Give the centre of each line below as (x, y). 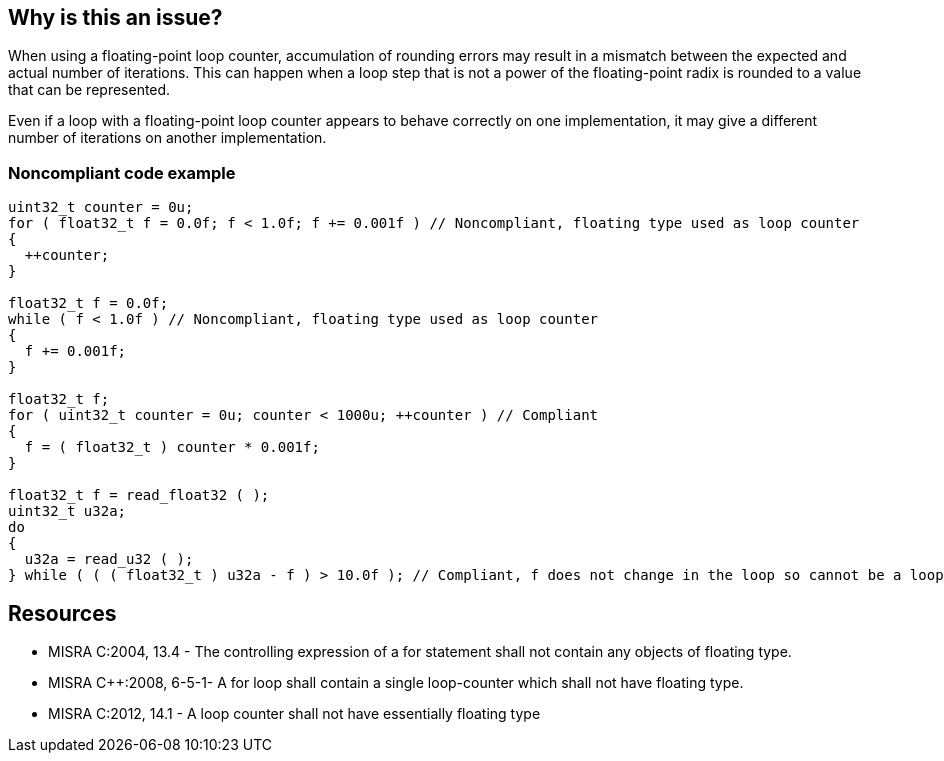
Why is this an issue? (115, 17)
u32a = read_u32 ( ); (109, 559)
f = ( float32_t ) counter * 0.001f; (172, 447)
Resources (62, 613)
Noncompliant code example (122, 172)
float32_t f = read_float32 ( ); (139, 495)
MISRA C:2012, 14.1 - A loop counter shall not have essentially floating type (294, 714)
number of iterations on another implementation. (167, 138)
